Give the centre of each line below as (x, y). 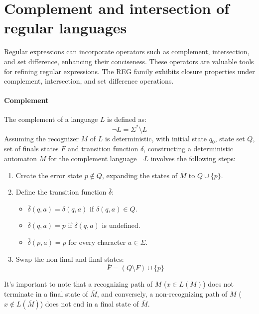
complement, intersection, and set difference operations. (89, 81)
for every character (97, 242)
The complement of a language (51, 119)
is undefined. (121, 225)
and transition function (103, 149)
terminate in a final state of (46, 293)
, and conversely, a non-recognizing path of (162, 293)
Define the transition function (61, 192)
